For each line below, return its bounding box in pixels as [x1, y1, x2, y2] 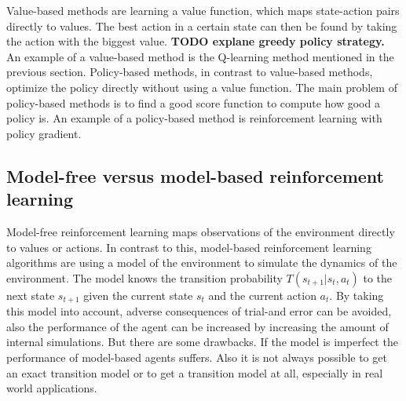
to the [363, 269, 393, 286]
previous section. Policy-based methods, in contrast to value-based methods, [6, 64, 373, 80]
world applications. [6, 380, 97, 396]
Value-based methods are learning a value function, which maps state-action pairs [6, 2, 400, 18]
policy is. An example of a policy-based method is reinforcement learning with [6, 110, 382, 126]
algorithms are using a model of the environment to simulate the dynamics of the [6, 254, 397, 271]
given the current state [83, 286, 193, 303]
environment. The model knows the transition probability [6, 269, 283, 286]
